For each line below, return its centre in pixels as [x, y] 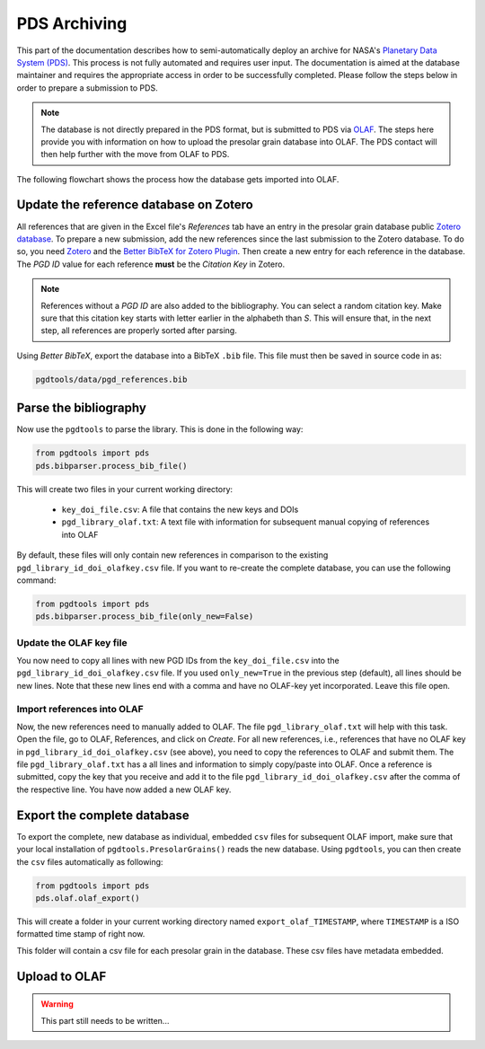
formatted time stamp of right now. [81, 934]
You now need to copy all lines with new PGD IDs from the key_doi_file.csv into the [178, 661]
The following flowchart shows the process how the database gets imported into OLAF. [178, 179]
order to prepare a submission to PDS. [87, 88]
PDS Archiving [72, 23]
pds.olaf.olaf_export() [88, 898]
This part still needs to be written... [105, 1020]
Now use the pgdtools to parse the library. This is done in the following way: [160, 429]
